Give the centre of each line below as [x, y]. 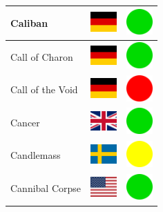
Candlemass [36, 155]
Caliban [29, 22]
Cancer [25, 122]
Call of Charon [42, 56]
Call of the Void [44, 89]
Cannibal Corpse [46, 188]
